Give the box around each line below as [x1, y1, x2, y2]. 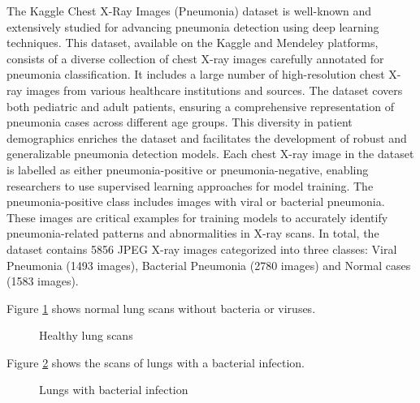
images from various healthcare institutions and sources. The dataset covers [26, 81, 403, 98]
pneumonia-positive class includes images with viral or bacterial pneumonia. [6, 193, 385, 210]
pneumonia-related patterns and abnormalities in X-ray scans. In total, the [6, 225, 379, 242]
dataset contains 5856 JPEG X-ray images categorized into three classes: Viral [6, 240, 397, 257]
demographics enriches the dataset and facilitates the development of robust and [6, 129, 407, 146]
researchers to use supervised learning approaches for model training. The [6, 177, 374, 194]
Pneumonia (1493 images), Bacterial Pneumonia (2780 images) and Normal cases [6, 256, 411, 273]
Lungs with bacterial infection [39, 381, 188, 398]
